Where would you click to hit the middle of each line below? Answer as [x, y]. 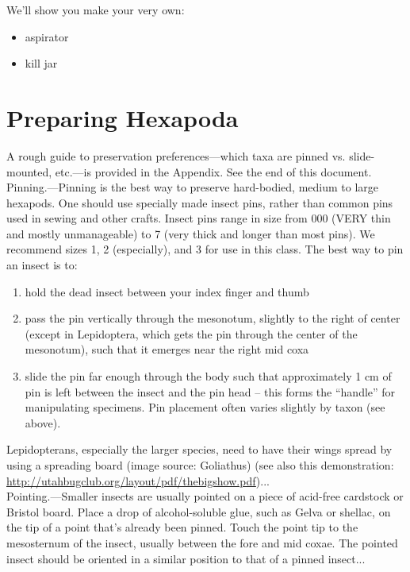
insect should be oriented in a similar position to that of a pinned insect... [186, 558]
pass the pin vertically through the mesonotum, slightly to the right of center [213, 318]
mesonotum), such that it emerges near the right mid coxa [167, 349]
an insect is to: [42, 265]
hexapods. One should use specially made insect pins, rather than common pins [200, 202]
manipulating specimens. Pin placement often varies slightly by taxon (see [205, 407]
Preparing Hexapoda [123, 117]
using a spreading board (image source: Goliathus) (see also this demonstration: [200, 465]
